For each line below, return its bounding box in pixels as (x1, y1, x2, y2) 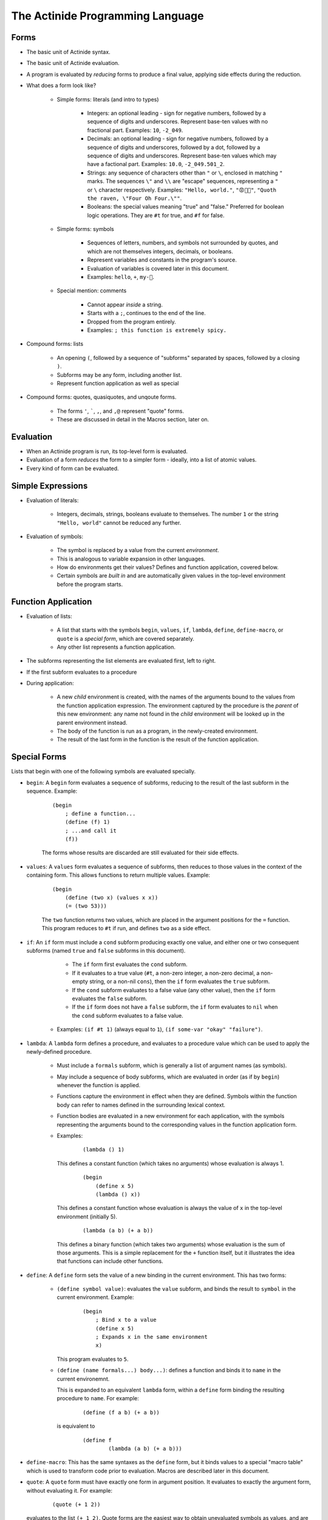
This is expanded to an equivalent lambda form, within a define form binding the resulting (56, 1386, 285, 1394)
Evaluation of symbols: (26, 533, 83, 540)
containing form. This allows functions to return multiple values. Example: (26, 871, 211, 879)
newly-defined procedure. (26, 1048, 92, 1055)
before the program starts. (56, 581, 123, 588)
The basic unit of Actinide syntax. (26, 49, 111, 56)
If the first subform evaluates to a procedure (26, 668, 137, 675)
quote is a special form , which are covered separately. (56, 635, 194, 642)
